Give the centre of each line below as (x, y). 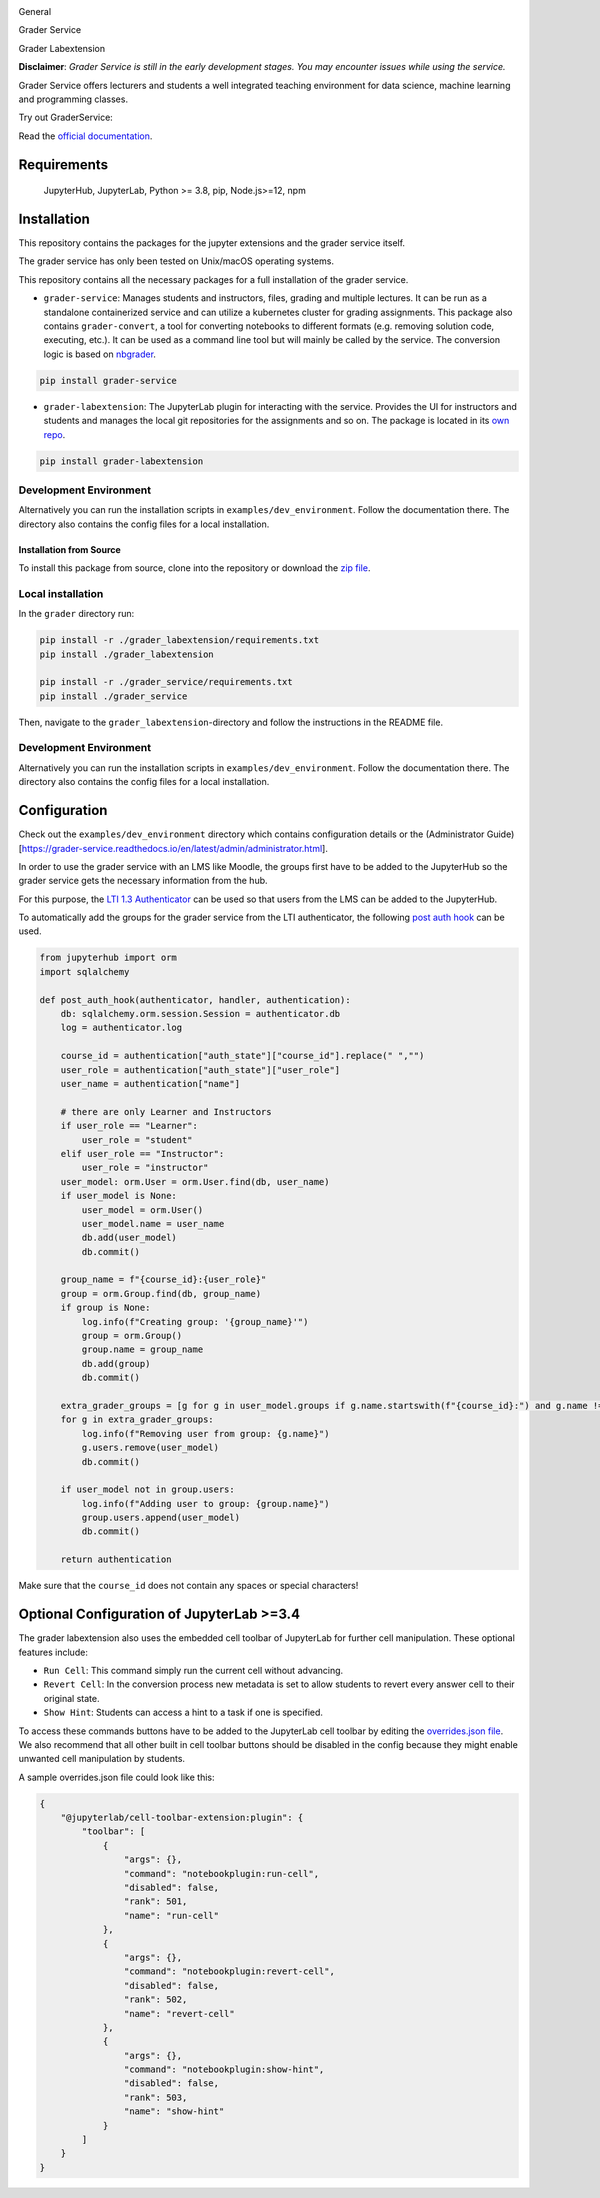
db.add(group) (116, 1363)
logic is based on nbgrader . (100, 354)
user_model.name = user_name (153, 1223)
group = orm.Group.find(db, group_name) (161, 1293)
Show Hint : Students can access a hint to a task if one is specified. (183, 1712)
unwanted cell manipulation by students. (101, 1759)
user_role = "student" (137, 1139)
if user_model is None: (118, 1196)
